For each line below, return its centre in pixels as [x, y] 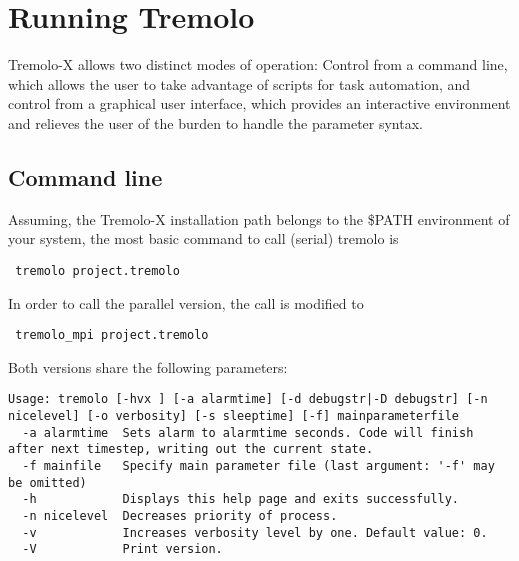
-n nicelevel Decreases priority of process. [180, 515]
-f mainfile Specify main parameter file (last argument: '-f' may [258, 466]
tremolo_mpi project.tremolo [112, 335]
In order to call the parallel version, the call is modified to [186, 302]
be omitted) [47, 482]
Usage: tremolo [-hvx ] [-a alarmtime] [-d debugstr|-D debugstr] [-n [248, 399]
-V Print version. [122, 549]
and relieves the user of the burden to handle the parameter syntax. [215, 122]
